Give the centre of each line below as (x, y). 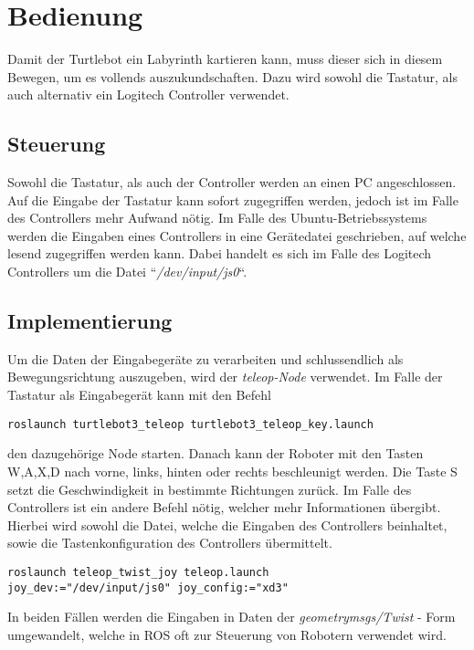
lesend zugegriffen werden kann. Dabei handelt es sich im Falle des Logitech (220, 253)
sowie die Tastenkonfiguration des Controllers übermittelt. (170, 543)
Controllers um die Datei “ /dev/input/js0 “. (127, 272)
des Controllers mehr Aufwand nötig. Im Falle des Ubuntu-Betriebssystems (217, 218)
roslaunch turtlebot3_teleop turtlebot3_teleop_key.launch (190, 424)
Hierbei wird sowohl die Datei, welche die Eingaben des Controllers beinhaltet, (227, 524)
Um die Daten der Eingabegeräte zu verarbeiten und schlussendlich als (205, 358)
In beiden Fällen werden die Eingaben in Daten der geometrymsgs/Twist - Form (232, 617)
